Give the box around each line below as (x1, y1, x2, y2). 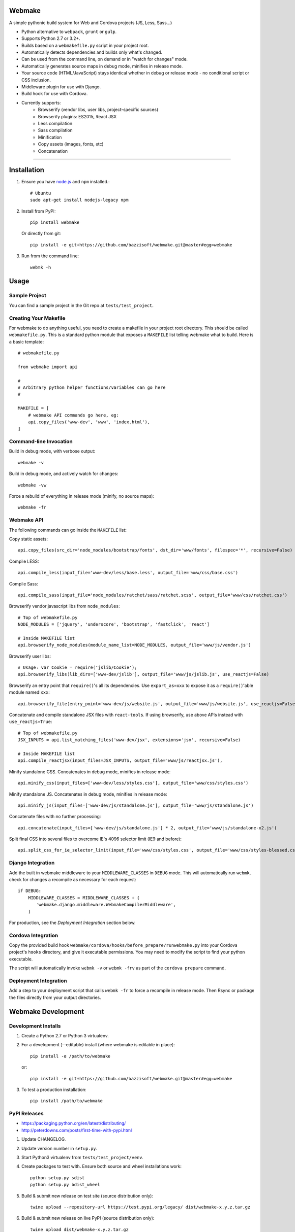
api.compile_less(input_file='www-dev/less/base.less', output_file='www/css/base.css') (18, 570, 238, 576)
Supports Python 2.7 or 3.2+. (21, 35, 81, 41)
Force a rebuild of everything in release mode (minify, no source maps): (9, 493, 154, 499)
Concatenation (38, 148, 68, 154)
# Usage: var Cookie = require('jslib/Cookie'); (18, 665, 137, 670)
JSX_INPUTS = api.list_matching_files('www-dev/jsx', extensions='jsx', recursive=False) (18, 737, 241, 743)
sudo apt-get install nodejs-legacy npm (30, 197, 129, 203)
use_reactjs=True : (9, 719, 52, 724)
